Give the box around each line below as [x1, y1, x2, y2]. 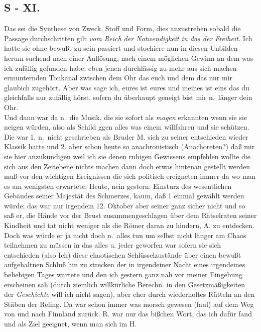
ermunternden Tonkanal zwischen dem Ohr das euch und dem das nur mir [4, 72, 233, 83]
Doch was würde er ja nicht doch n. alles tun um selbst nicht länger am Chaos [4, 230, 246, 240]
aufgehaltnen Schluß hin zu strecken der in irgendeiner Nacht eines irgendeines [4, 259, 245, 270]
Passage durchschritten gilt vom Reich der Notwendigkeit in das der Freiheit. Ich [4, 33, 252, 43]
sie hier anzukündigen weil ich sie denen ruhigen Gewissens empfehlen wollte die [4, 151, 250, 161]
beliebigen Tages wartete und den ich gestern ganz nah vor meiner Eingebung [4, 269, 242, 280]
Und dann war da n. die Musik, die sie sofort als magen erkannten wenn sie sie [4, 112, 247, 122]
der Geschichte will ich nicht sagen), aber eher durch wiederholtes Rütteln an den [4, 289, 255, 299]
